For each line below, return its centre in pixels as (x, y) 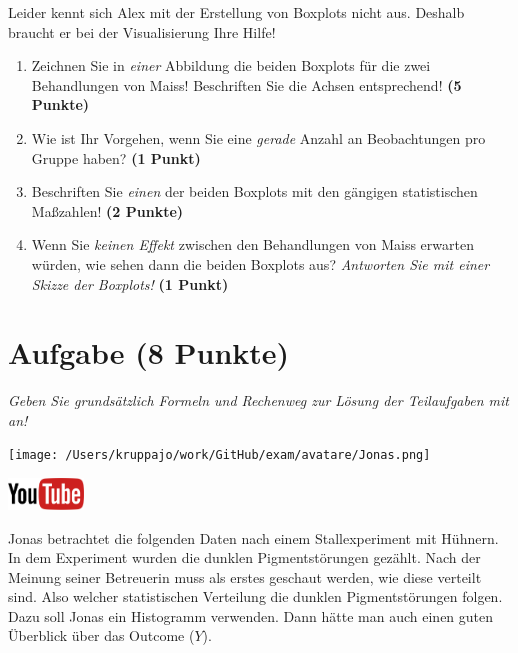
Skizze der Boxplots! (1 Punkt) (130, 283)
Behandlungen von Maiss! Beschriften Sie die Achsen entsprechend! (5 (246, 84)
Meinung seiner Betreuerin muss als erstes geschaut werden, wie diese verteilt (245, 576)
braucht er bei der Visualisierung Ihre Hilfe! (142, 31)
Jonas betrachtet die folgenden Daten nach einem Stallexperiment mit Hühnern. (253, 537)
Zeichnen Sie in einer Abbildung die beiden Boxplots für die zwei (231, 65)
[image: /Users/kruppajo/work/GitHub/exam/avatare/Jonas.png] (219, 455)
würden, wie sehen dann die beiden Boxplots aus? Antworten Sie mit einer (260, 263)
